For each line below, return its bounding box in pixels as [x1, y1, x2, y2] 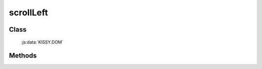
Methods [9, 52, 37, 60]
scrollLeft [9, 7, 49, 18]
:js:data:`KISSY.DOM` [21, 39, 64, 45]
